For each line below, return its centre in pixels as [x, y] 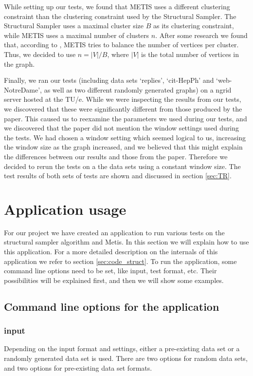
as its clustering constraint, [194, 26]
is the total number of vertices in [190, 54]
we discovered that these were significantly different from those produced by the [123, 108]
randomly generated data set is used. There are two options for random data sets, [126, 358]
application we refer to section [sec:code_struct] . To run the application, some [120, 261]
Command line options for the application [112, 306]
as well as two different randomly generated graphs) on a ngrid [138, 89]
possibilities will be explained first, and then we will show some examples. [114, 280]
